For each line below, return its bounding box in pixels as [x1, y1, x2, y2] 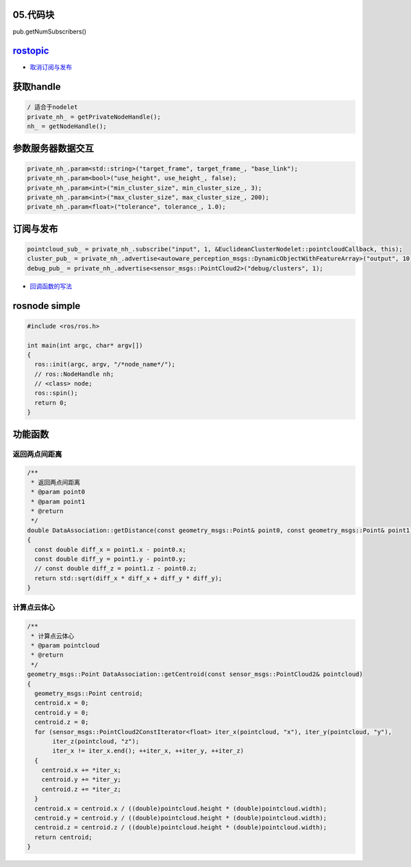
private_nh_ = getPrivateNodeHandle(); [27, 113, 161, 121]
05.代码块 [12, 9, 55, 21]
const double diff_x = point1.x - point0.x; [34, 545, 186, 553]
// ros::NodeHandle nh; [34, 370, 114, 378]
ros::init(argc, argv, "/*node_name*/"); [34, 360, 176, 368]
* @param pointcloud [31, 642, 100, 649]
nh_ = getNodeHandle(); [27, 123, 108, 130]
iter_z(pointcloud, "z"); [52, 737, 140, 745]
